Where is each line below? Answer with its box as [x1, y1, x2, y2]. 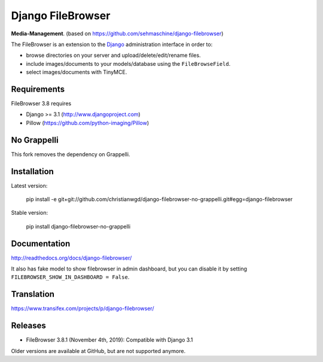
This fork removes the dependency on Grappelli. [11, 150, 130, 158]
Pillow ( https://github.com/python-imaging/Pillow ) [26, 119, 150, 126]
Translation [11, 289, 55, 299]
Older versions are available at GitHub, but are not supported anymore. [11, 347, 185, 354]
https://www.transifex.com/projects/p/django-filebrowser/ [11, 305, 154, 312]
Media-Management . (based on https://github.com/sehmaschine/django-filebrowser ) [11, 30, 224, 37]
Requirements [11, 84, 65, 94]
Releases [11, 321, 46, 331]
